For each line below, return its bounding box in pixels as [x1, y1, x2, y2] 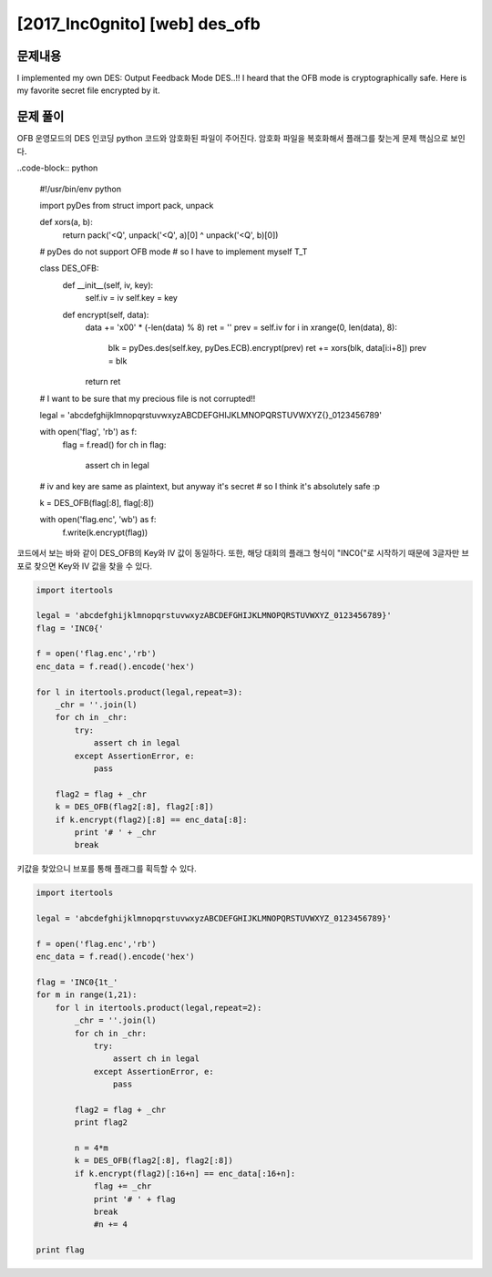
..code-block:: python [16, 162, 98, 173]
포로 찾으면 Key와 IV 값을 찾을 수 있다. [16, 561, 153, 572]
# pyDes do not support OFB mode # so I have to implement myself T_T [39, 246, 308, 257]
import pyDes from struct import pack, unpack [39, 200, 214, 211]
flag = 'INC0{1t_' [36, 977, 118, 988]
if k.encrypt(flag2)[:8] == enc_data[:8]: [55, 814, 248, 825]
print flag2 [74, 1117, 128, 1128]
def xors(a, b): [39, 217, 93, 228]
